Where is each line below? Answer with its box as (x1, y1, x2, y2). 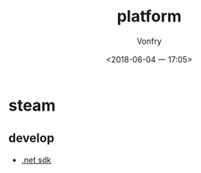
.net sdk (21, 154, 52, 165)
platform (116, 6, 182, 27)
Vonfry (136, 36, 163, 46)
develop (8, 131, 54, 146)
